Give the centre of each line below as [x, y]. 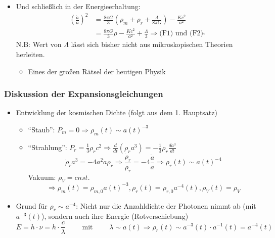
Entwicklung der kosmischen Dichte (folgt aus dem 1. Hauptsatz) [117, 112]
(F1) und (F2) [181, 34]
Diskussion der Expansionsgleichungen [84, 94]
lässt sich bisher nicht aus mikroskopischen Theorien [152, 44]
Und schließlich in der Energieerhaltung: [78, 6]
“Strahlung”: [48, 147]
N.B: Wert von [39, 44]
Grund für [32, 205]
